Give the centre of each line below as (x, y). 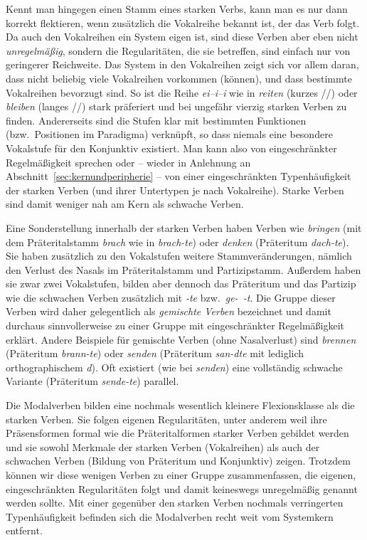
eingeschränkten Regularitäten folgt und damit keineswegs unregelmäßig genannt (182, 488)
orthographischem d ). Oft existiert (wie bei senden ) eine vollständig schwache (174, 367)
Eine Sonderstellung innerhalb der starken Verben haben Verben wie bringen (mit (184, 227)
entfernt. (24, 530)
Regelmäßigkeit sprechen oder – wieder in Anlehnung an (128, 162)
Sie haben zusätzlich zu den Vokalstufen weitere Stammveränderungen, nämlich (179, 256)
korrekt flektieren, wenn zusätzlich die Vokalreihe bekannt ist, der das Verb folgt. (183, 22)
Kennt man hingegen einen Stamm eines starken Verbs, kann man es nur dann (177, 9)
